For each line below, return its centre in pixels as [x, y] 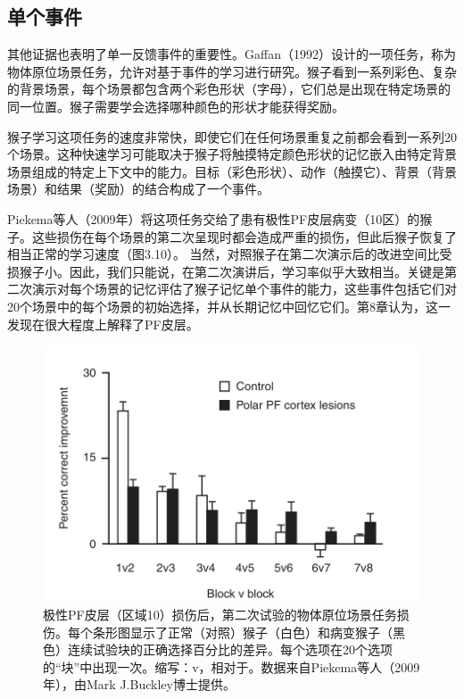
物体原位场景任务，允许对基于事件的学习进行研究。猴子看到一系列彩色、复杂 [232, 71]
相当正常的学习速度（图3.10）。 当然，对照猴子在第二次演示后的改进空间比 [224, 254]
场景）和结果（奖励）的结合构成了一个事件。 [138, 189]
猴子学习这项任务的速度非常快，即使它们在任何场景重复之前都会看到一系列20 [232, 136]
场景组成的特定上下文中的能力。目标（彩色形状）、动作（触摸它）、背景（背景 [232, 171]
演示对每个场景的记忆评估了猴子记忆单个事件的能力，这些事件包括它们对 [244, 289]
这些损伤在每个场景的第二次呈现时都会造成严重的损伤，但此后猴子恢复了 [244, 236]
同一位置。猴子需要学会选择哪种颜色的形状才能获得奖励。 [176, 106]
